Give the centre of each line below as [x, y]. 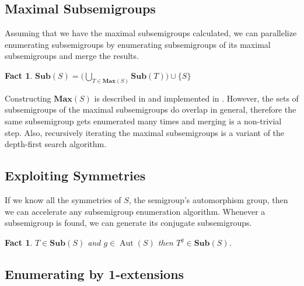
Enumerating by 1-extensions [95, 273]
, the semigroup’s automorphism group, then [208, 200]
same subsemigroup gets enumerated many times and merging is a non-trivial [143, 121]
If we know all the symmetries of [63, 200]
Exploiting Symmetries [75, 175]
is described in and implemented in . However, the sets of [196, 98]
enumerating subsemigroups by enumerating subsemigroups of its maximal [138, 44]
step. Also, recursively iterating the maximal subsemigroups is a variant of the [145, 132]
